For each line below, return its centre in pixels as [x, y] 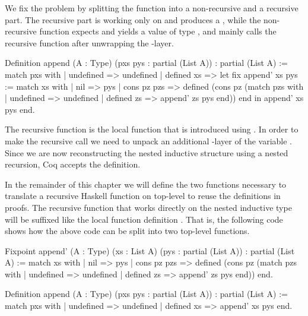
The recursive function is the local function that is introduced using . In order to [152, 129]
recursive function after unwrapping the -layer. [89, 42]
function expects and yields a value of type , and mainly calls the [158, 31]
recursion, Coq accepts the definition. [73, 164]
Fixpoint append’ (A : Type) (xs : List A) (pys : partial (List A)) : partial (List [150, 250]
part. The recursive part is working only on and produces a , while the [133, 19]
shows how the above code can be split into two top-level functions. [127, 231]
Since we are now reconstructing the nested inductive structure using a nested [147, 152]
